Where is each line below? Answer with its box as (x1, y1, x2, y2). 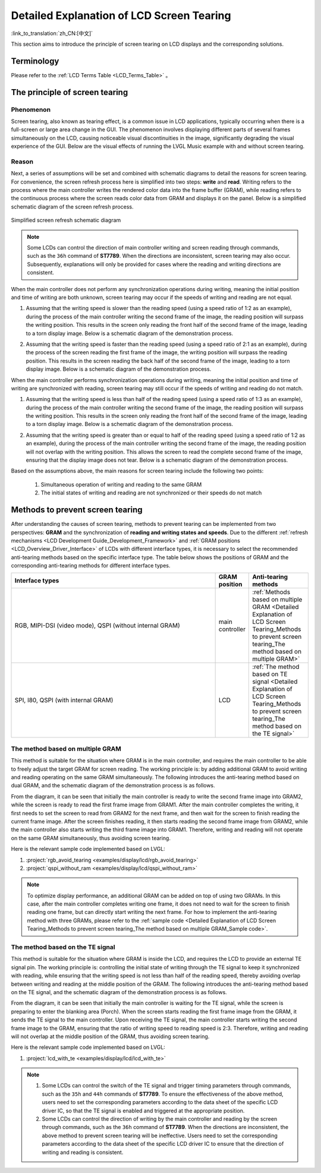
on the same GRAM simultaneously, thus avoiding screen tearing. (11, 834, 171, 841)
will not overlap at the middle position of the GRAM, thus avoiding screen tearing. (11, 1033, 210, 1040)
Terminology (11, 56, 59, 66)
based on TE (252, 670, 288, 679)
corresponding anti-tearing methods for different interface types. (11, 562, 171, 569)
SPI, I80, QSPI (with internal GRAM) (14, 696, 114, 704)
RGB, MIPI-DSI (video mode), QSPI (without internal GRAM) (14, 622, 181, 630)
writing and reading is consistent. (42, 1149, 124, 1156)
